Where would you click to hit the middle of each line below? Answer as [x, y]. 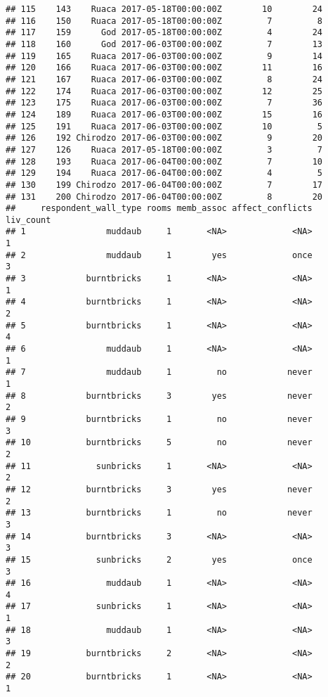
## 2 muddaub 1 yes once [159, 255]
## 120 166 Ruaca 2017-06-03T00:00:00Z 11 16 [164, 68]
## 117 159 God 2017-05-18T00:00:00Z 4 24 [164, 33]
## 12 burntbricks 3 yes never [159, 489]
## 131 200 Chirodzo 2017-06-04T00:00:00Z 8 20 [164, 197]
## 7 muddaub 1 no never [159, 372]
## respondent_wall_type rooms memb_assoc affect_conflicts [159, 209]
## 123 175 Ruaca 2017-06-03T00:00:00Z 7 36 [164, 103]
